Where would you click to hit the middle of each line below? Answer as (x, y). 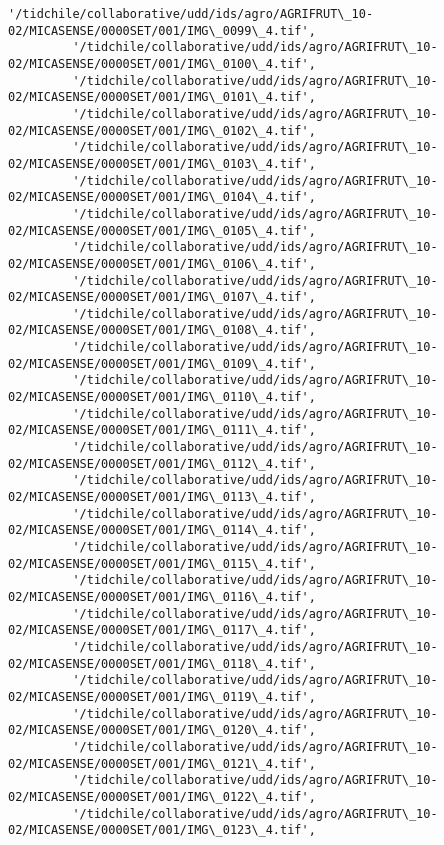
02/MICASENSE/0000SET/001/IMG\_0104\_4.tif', (162, 197)
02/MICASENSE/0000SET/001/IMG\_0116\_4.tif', (162, 596)
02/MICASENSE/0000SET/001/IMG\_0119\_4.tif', (162, 696)
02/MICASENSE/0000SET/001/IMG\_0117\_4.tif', (162, 630)
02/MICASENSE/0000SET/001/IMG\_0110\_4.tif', (162, 397)
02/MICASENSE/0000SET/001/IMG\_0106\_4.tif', (162, 263)
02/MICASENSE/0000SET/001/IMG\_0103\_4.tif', (162, 163)
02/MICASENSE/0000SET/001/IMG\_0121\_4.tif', (162, 763)
